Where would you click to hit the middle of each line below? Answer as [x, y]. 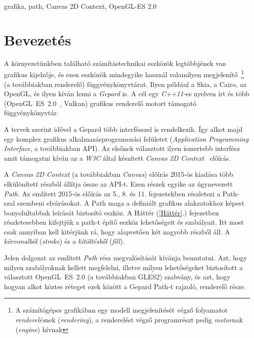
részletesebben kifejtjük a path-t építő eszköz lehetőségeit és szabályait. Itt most [124, 222]
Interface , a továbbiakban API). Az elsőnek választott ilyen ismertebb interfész [122, 148]
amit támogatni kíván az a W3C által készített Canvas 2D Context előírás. [117, 158]
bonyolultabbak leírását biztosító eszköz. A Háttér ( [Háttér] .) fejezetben [112, 212]
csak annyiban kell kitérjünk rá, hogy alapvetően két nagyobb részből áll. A [117, 231]
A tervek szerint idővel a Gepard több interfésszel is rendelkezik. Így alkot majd [123, 129]
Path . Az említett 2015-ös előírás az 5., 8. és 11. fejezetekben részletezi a [112, 193]
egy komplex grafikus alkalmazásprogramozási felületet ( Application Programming [126, 138]
